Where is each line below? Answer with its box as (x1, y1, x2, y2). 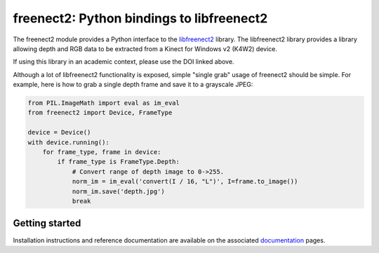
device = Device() (27, 128, 91, 137)
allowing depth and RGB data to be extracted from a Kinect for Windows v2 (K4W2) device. (13, 44, 277, 53)
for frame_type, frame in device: (42, 148, 161, 156)
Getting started (13, 217, 81, 229)
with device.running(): (27, 138, 110, 146)
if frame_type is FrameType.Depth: (57, 158, 180, 166)
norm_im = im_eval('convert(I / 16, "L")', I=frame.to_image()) (72, 177, 298, 186)
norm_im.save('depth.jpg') (72, 187, 165, 196)
